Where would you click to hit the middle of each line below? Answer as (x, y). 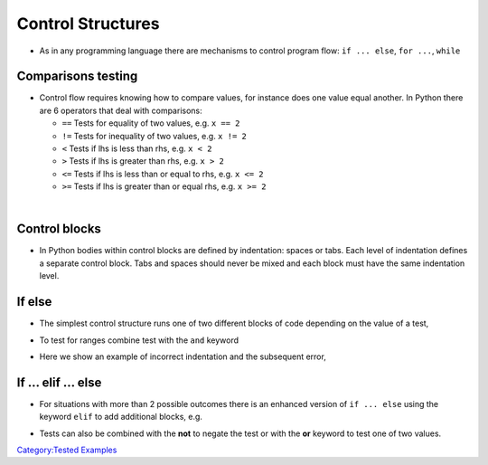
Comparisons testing (77, 76)
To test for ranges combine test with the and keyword (139, 340)
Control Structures (88, 24)
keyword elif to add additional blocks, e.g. (121, 417)
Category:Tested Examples (67, 450)
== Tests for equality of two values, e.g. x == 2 (151, 123)
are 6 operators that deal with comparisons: (121, 110)
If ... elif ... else (59, 382)
